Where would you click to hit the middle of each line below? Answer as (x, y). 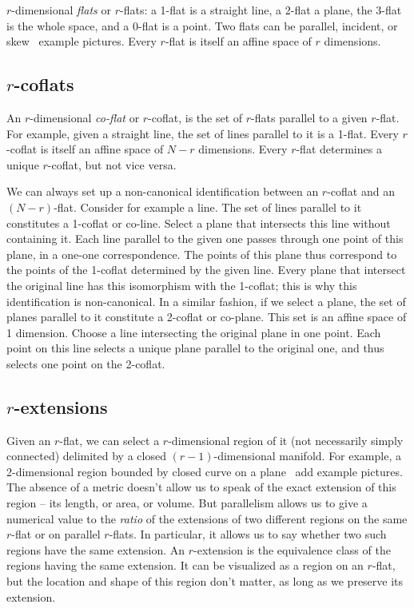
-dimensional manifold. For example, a (307, 456)
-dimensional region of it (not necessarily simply (286, 440)
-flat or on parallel (56, 534)
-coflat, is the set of (195, 117)
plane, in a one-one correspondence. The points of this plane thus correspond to (202, 254)
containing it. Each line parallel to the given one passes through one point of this (205, 238)
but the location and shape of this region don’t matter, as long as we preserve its (205, 581)
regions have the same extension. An (96, 549)
